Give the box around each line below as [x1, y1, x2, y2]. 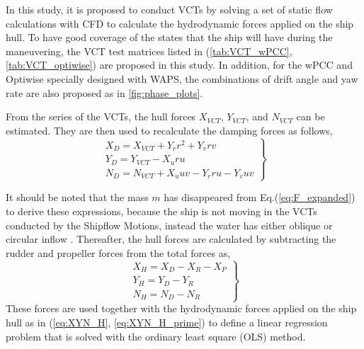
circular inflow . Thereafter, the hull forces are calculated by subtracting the [6, 231, 336, 246]
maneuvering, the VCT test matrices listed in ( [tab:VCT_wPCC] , [6, 43, 292, 58]
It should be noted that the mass [6, 190, 149, 205]
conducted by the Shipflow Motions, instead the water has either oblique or [6, 217, 333, 232]
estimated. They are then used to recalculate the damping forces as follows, [6, 122, 333, 137]
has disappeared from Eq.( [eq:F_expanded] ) [164, 190, 356, 205]
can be [296, 109, 325, 124]
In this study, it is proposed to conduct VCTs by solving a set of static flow [6, 2, 333, 16]
